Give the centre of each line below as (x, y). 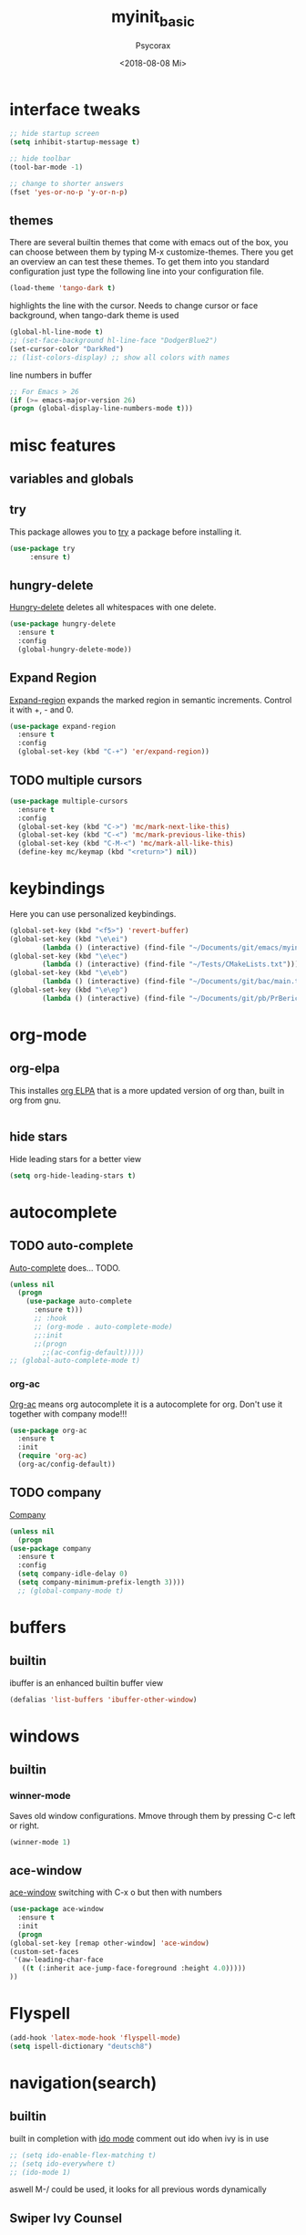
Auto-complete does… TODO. (65, 1268)
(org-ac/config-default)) (67, 1465)
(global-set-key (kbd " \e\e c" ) (69, 956)
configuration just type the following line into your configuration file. (137, 272)
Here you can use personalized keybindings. (93, 913)
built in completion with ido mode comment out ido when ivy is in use (139, 2138)
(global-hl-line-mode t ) (56, 332)
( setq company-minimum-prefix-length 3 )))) (101, 1583)
